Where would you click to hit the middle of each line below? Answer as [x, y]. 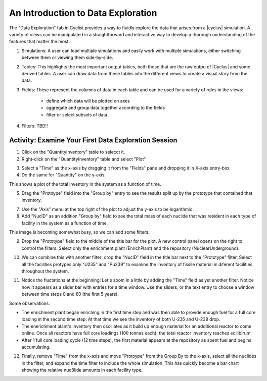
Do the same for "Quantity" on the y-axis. [64, 175]
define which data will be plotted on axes [88, 101]
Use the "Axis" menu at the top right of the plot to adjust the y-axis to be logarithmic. [108, 209]
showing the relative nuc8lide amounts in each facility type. [82, 370]
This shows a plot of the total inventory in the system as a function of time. [85, 184]
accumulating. [36, 347]
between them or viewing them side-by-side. [67, 57]
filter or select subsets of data [77, 114]
